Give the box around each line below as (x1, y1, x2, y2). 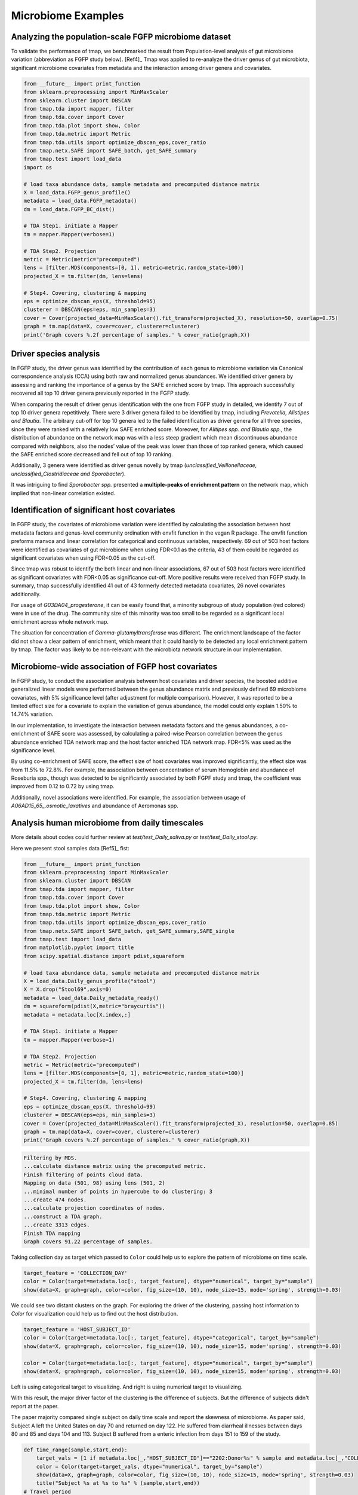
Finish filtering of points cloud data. (23, 1171, 143, 1178)
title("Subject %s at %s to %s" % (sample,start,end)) (36, 1480, 200, 1487)
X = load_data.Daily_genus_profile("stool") (23, 978, 156, 985)
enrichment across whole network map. (11, 618, 109, 625)
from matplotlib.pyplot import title (23, 944, 134, 951)
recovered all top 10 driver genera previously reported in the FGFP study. (11, 389, 190, 397)
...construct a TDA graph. (23, 1213, 103, 1220)
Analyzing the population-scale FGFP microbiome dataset (11, 32, 231, 42)
